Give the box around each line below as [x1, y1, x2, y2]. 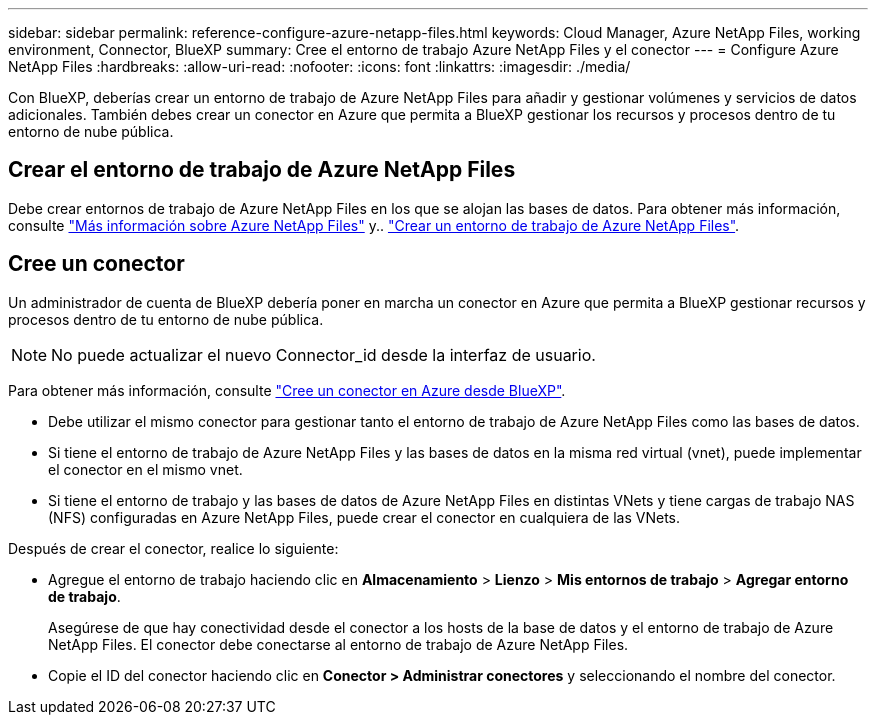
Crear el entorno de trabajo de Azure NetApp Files [8, 157, 516, 183]
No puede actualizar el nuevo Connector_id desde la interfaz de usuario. [51, 344, 596, 365]
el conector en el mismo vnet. [48, 460, 243, 478]
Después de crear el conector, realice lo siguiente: [8, 539, 339, 557]
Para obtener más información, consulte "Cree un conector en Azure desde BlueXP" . [8, 381, 566, 399]
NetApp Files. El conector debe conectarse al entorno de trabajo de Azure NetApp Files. [48, 635, 629, 653]
